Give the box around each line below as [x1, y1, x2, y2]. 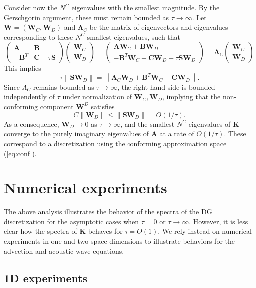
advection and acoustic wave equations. [4, 245, 124, 256]
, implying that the [162, 91, 221, 102]
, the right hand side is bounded [117, 81, 215, 92]
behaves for [88, 226, 123, 236]
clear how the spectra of [4, 226, 77, 236]
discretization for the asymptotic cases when [4, 216, 139, 226]
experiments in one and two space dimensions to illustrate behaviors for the [4, 236, 235, 246]
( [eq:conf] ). [4, 148, 37, 158]
